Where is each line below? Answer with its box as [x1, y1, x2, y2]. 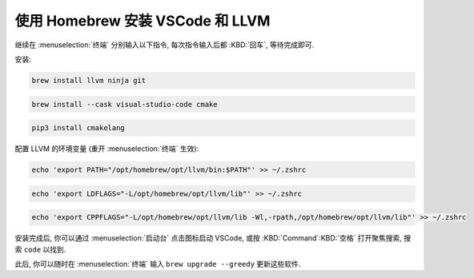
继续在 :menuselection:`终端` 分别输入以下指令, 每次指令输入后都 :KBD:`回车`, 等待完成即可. [14, 40, 315, 50]
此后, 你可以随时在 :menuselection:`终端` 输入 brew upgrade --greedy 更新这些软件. [14, 259, 301, 268]
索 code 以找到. [14, 244, 66, 254]
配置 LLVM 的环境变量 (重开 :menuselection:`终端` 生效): [14, 144, 199, 153]
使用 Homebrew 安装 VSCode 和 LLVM [14, 12, 271, 30]
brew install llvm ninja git [31, 76, 147, 85]
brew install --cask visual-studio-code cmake [31, 100, 218, 109]
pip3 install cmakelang [31, 124, 126, 133]
